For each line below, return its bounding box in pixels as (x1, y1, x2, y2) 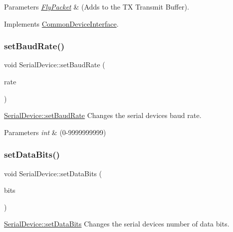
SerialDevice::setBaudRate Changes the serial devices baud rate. (4, 110, 201, 121)
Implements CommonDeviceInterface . (4, 18, 119, 29)
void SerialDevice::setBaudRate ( (4, 59, 105, 70)
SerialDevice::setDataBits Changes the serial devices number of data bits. (4, 218, 229, 229)
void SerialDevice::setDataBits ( (4, 168, 102, 178)
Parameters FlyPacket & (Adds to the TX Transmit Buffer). (4, 2, 189, 12)
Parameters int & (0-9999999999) (4, 127, 106, 137)
